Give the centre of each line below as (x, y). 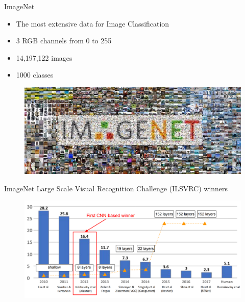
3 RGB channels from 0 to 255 (64, 41)
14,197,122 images (44, 57)
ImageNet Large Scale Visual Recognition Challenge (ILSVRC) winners (116, 188)
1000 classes (35, 75)
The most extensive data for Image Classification (93, 23)
